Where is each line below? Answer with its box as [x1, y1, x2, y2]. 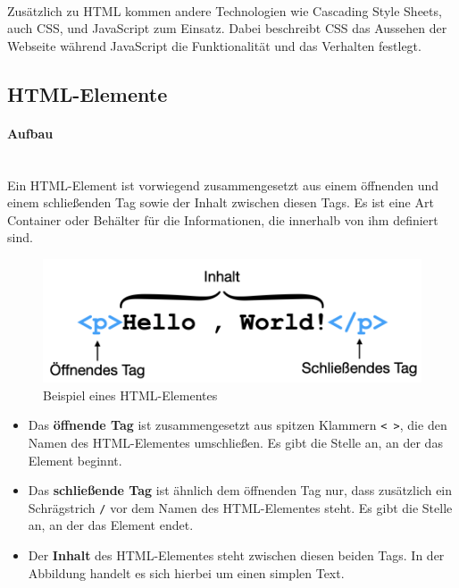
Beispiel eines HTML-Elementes [43, 385, 218, 404]
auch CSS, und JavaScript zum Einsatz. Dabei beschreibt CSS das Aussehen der [7, 19, 447, 38]
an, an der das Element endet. [28, 516, 194, 534]
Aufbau [7, 123, 54, 142]
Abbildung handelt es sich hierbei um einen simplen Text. [28, 563, 345, 582]
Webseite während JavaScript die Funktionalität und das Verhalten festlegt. [7, 36, 421, 55]
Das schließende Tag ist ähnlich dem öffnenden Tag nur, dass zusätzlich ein [28, 481, 453, 500]
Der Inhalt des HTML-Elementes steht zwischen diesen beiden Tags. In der [28, 546, 445, 565]
